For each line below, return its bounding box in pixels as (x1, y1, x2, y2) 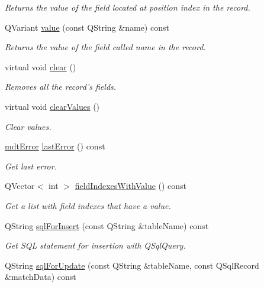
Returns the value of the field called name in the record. (5, 41, 206, 53)
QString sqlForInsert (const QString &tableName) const (5, 219, 209, 231)
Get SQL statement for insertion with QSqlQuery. (5, 239, 186, 252)
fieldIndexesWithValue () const (75, 180, 187, 192)
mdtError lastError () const (5, 140, 105, 152)
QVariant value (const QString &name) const (5, 21, 169, 33)
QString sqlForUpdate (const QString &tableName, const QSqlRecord (5, 259, 259, 271)
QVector (5, 180, 35, 192)
